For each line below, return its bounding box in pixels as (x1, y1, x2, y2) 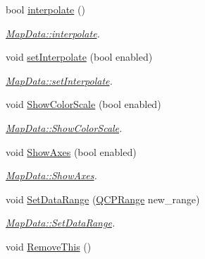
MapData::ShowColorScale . (6, 120, 123, 135)
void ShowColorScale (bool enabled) (6, 97, 161, 112)
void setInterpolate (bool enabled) (6, 49, 153, 64)
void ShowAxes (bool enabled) (6, 144, 137, 159)
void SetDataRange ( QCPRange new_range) (6, 191, 200, 206)
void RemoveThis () (6, 239, 92, 253)
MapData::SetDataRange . (6, 215, 116, 230)
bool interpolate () (6, 2, 85, 16)
